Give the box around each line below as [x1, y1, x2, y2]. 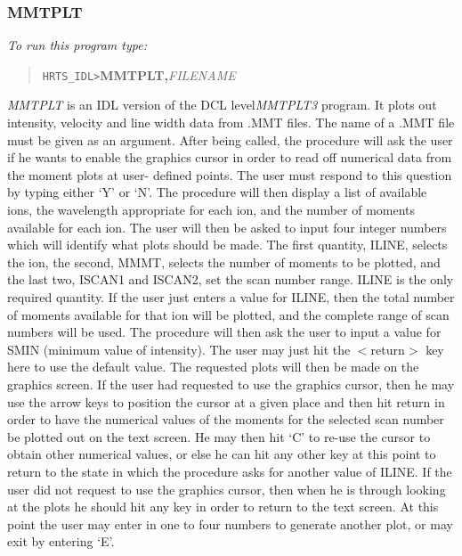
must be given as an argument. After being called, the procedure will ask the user [7, 130, 453, 149]
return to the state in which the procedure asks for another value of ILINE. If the [7, 462, 452, 480]
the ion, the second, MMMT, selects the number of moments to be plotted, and [7, 252, 441, 271]
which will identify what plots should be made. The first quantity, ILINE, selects [7, 235, 448, 254]
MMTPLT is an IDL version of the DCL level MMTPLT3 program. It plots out [7, 95, 437, 114]
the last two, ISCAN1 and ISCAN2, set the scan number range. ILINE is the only [7, 270, 454, 289]
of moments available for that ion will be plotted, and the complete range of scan [7, 305, 450, 323]
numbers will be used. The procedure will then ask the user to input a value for [7, 323, 442, 341]
